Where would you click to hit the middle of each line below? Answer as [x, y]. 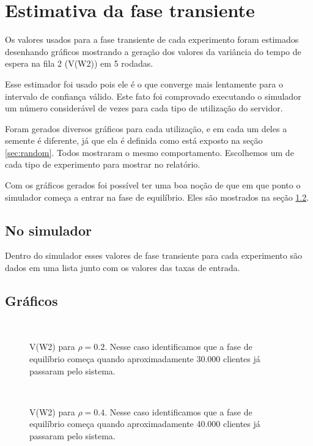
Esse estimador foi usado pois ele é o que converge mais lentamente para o [144, 84]
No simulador [49, 230]
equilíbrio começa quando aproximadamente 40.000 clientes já [145, 424]
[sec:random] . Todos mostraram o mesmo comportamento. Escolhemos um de [149, 152]
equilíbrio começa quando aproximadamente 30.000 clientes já [145, 359]
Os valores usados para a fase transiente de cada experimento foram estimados [152, 39]
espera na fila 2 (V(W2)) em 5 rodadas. [79, 63]
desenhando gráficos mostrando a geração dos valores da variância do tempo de [153, 51]
